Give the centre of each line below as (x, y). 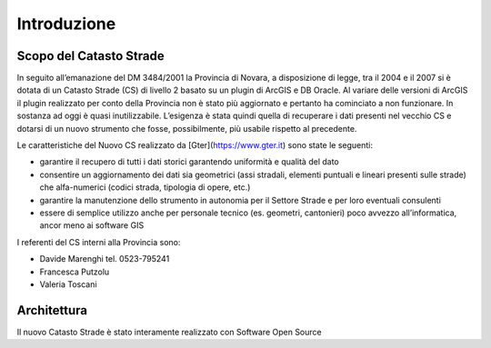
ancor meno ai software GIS (92, 225)
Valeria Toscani (68, 284)
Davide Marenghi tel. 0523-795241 (105, 259)
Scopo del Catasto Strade (90, 56)
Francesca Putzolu (75, 272)
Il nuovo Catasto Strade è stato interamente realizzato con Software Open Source (169, 332)
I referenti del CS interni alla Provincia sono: (99, 242)
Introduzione (66, 24)
